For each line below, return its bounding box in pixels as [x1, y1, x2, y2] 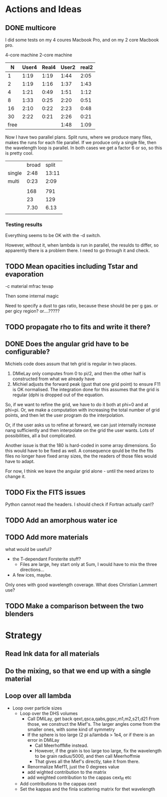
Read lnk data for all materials [5, 649, 100, 658]
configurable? [5, 348, 50, 356]
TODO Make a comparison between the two [5, 602, 144, 610]
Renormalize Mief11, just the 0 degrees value [27, 763, 119, 769]
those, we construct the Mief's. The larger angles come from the [27, 721, 160, 727]
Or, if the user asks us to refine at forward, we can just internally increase [5, 422, 156, 428]
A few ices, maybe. [12, 572, 52, 578]
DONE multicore [5, 24, 56, 32]
